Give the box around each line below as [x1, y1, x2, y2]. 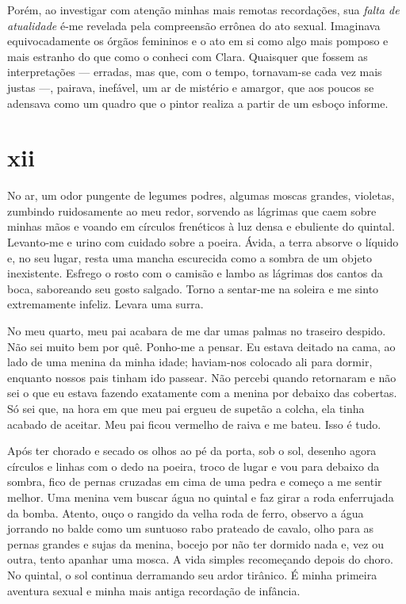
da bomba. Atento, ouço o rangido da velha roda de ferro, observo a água [7, 504, 364, 521]
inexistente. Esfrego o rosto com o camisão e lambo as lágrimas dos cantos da [7, 265, 383, 281]
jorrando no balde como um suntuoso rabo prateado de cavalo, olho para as [7, 520, 374, 537]
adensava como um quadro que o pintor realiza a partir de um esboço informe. [7, 94, 389, 111]
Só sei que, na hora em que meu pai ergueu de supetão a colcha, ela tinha [7, 400, 365, 416]
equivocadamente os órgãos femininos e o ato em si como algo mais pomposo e [7, 32, 389, 49]
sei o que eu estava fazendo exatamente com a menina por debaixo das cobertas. [7, 384, 397, 401]
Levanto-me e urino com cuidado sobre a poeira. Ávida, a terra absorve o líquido [7, 234, 399, 250]
